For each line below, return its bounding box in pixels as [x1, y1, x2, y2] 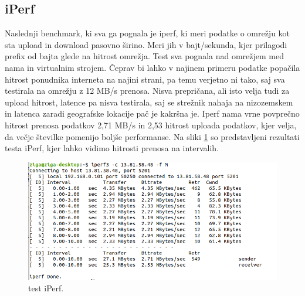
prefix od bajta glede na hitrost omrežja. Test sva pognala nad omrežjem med [5, 50, 284, 62]
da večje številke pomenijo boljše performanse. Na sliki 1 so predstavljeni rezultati [5, 130, 300, 142]
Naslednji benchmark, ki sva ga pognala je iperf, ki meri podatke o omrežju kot [5, 27, 290, 39]
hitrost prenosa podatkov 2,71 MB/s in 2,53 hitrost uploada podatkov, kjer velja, [5, 118, 297, 131]
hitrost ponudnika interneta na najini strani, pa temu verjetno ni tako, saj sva [5, 73, 285, 85]
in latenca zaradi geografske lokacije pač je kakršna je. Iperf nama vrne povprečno [5, 107, 300, 120]
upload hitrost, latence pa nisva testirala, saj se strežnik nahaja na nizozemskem [5, 96, 293, 108]
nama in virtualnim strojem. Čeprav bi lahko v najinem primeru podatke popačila [5, 61, 300, 73]
